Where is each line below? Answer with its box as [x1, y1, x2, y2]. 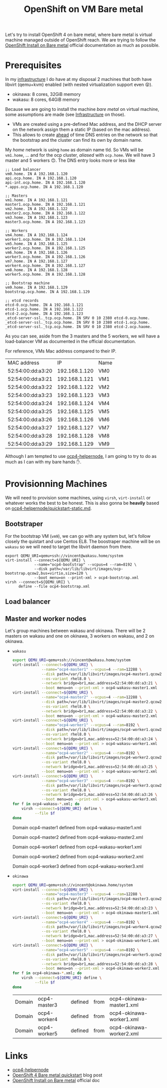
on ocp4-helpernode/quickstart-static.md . [5, 505, 92, 511]
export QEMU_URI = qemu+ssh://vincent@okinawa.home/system [12, 882, 133, 887]
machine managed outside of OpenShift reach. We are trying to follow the [5, 37, 156, 43]
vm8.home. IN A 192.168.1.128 [5, 268, 68, 273]
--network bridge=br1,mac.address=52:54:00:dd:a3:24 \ [41, 736, 158, 741]
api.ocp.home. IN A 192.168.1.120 [5, 176, 77, 181]
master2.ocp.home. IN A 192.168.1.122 [5, 211, 85, 216]
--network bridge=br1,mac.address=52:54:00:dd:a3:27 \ [41, 934, 158, 939]
